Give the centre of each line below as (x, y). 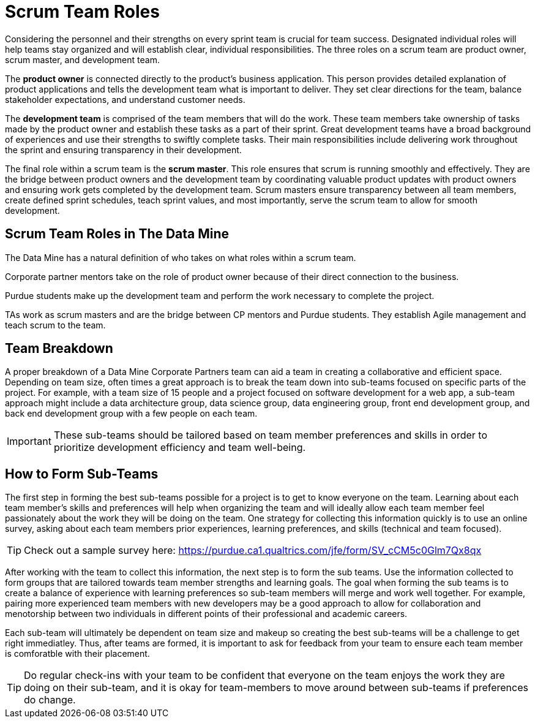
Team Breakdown (59, 349)
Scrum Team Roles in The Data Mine (117, 234)
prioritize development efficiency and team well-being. (180, 448)
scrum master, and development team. (82, 59)
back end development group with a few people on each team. (131, 414)
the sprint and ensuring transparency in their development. (123, 150)
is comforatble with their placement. (77, 654)
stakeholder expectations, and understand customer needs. (125, 99)
